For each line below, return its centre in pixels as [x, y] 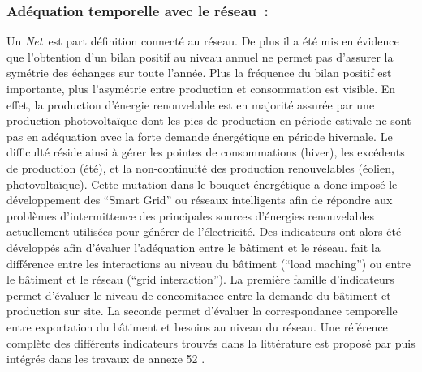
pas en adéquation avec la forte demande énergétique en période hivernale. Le [200, 136]
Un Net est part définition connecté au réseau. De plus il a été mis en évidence [203, 41]
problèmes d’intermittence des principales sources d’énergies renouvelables [191, 215]
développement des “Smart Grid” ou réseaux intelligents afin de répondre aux [200, 200]
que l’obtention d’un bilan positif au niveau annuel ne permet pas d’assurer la [200, 56]
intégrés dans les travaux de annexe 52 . [106, 359]
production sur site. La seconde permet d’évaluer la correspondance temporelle [202, 311]
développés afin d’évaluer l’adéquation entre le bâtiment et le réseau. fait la [194, 247]
